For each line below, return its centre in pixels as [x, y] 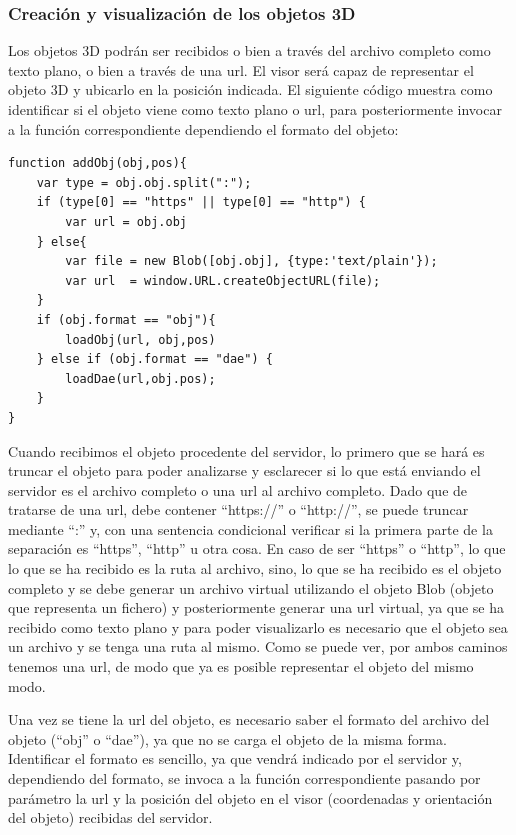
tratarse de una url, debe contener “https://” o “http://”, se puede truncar [238, 509]
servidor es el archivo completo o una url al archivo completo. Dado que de [238, 489]
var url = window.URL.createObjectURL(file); [223, 280]
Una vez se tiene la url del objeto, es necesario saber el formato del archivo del [249, 719]
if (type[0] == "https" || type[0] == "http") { [201, 202]
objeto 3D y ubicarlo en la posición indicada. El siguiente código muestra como [250, 89]
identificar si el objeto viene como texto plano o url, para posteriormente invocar [255, 109]
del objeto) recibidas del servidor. [110, 817]
